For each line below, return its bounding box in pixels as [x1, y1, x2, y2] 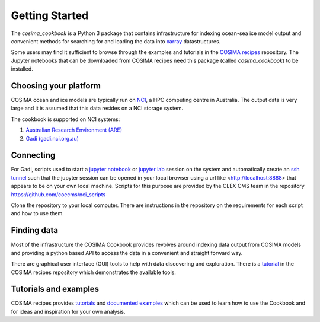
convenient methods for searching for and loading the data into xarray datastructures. [11, 37, 221, 44]
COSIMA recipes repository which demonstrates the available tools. [11, 269, 176, 276]
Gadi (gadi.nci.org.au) [25, 135, 79, 142]
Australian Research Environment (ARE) [25, 126, 123, 133]
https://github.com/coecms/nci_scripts [11, 190, 106, 198]
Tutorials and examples [11, 284, 100, 294]
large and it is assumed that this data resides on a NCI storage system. [11, 104, 184, 112]
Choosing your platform [11, 81, 101, 91]
